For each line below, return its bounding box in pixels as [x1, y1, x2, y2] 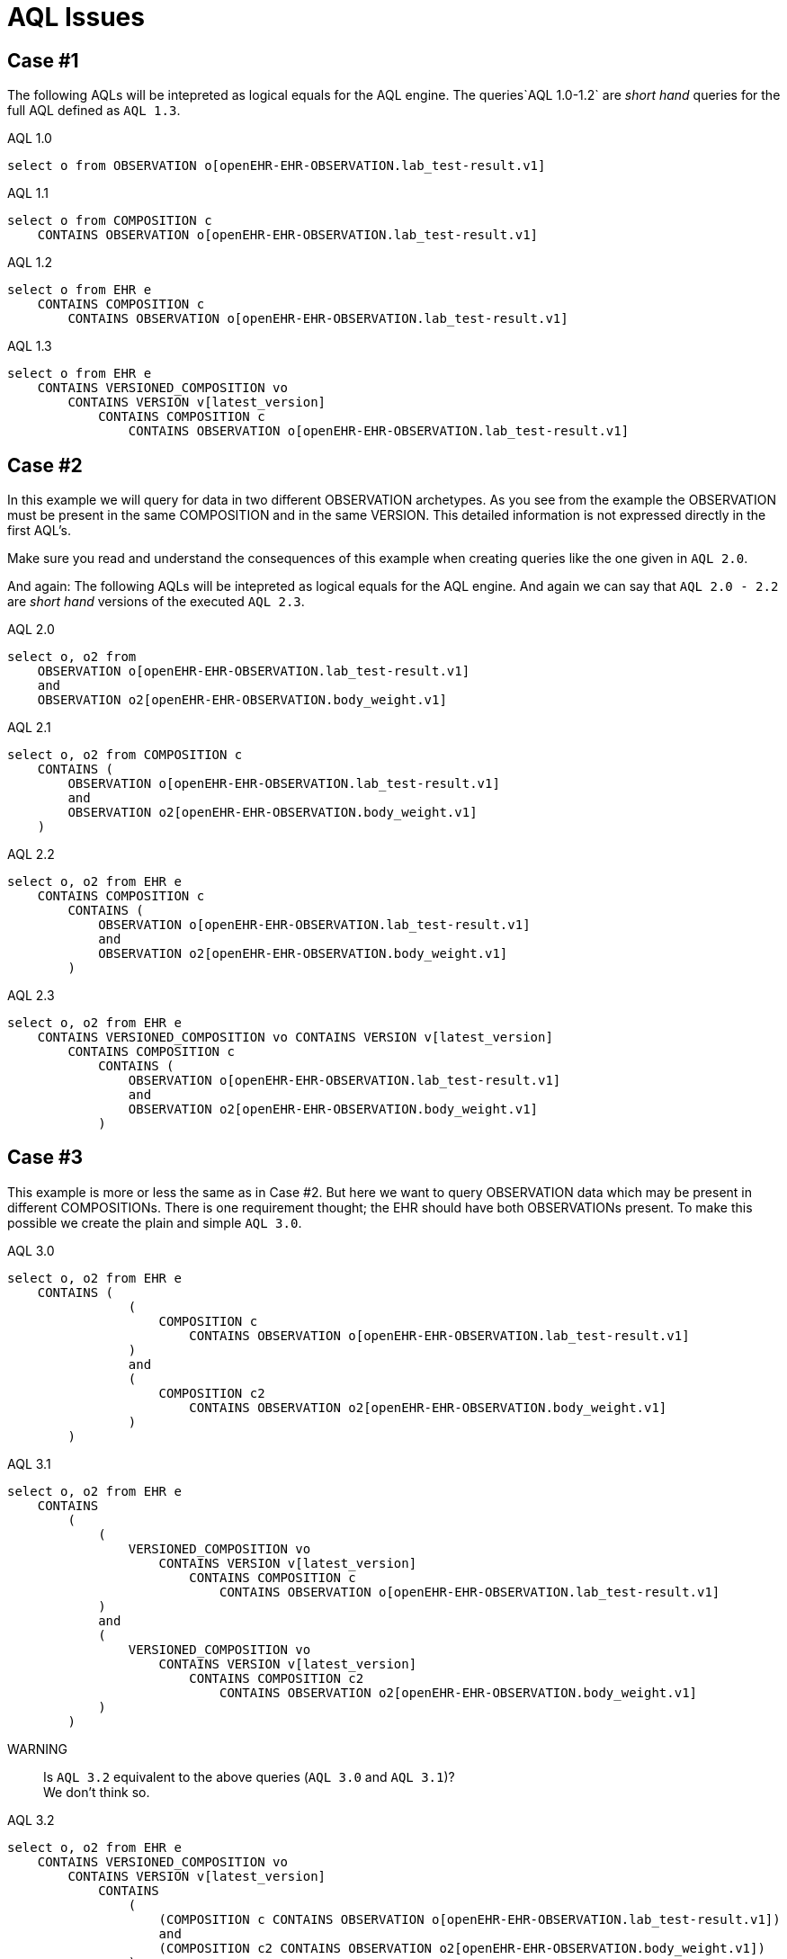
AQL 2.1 [7, 720, 51, 736]
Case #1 [7, 49, 79, 72]
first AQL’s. [7, 523, 72, 539]
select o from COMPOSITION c [7, 213, 212, 228]
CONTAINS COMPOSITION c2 [189, 1670, 364, 1686]
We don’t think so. [43, 1784, 150, 1800]
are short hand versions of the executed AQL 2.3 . [7, 594, 305, 610]
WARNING [7, 1740, 67, 1757]
